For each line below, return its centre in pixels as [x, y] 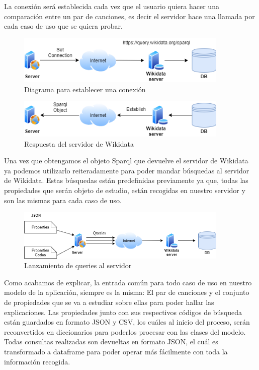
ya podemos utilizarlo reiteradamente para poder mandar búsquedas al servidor [127, 170]
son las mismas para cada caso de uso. [63, 200]
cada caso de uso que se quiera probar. [63, 26]
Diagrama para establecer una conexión [85, 89]
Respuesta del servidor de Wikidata [79, 143]
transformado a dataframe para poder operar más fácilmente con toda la [116, 351]
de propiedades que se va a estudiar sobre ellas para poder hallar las [109, 302]
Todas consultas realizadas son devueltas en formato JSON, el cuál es [111, 342]
